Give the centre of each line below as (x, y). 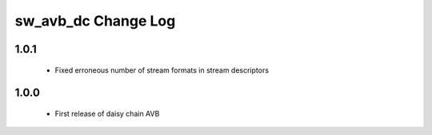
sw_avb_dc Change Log (95, 21)
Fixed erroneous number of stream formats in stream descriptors (162, 70)
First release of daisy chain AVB (107, 113)
